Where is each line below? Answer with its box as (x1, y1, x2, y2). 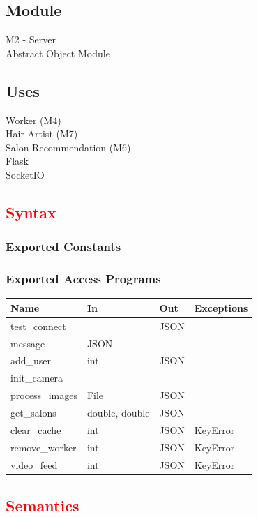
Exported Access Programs (6, 270, 161, 287)
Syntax (6, 201, 56, 223)
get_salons (10, 405, 56, 419)
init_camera (10, 370, 63, 385)
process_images (10, 388, 77, 403)
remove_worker (10, 440, 77, 454)
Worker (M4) (6, 112, 61, 127)
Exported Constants (6, 238, 121, 255)
